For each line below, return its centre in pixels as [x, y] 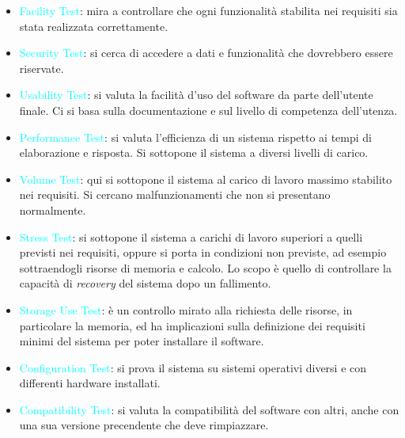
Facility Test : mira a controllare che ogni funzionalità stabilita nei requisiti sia [208, 10]
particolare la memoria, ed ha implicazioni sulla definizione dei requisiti [192, 325]
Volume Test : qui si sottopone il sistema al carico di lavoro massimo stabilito [206, 179]
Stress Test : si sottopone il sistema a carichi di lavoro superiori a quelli [191, 236]
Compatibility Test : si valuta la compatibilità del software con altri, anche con [209, 409]
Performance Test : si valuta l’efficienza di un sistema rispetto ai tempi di [195, 137]
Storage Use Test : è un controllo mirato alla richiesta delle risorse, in [186, 309]
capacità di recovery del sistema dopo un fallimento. [145, 283]
